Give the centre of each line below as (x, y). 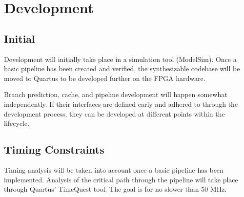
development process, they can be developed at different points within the (114, 113)
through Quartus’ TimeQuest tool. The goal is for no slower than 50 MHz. (115, 189)
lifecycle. (17, 123)
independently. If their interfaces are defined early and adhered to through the (121, 104)
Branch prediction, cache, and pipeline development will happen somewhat (116, 94)
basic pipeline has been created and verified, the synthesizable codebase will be (122, 69)
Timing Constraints (54, 149)
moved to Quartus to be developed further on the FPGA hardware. (105, 78)
